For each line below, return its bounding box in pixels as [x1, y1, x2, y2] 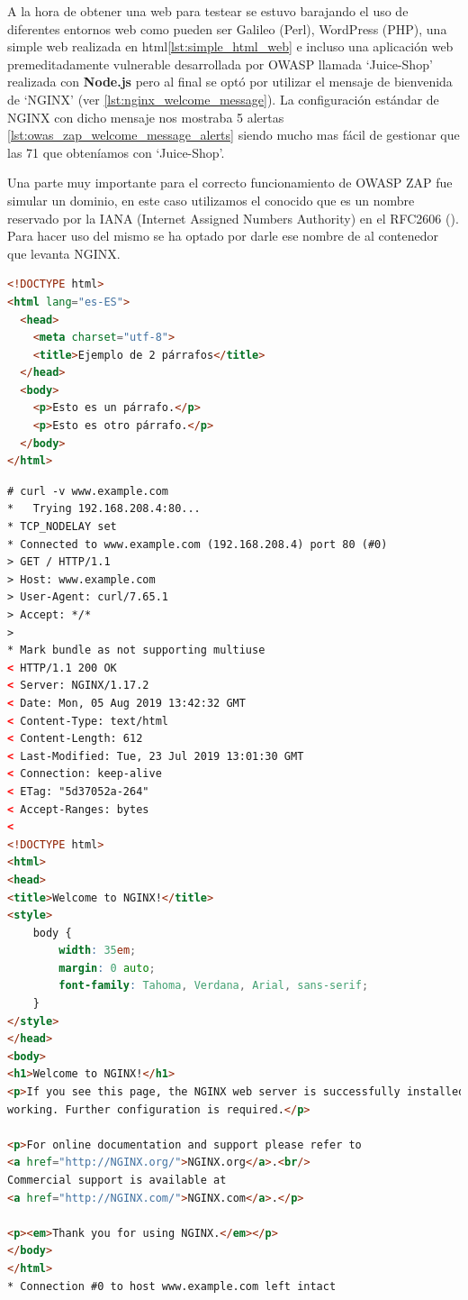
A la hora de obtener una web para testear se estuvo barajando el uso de [7, 2, 409, 20]
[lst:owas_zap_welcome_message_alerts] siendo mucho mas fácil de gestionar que [7, 125, 460, 144]
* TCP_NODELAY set [7, 520, 117, 534]
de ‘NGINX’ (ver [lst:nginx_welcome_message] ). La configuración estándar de [7, 89, 439, 108]
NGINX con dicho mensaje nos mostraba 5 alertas [7, 107, 284, 126]
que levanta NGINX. [7, 243, 121, 262]
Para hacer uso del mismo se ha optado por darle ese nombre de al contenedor [7, 226, 439, 245]
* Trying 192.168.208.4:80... [7, 502, 201, 516]
